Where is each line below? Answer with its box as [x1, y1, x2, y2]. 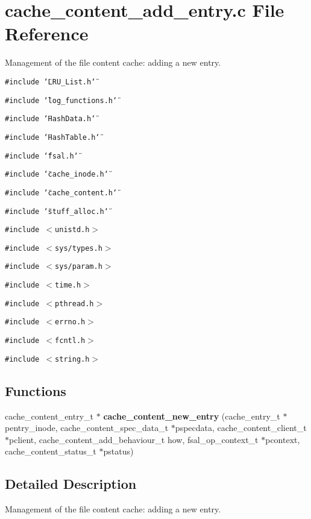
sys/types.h [55, 244, 102, 253]
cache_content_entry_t [5, 409, 94, 422]
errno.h [55, 318, 86, 327]
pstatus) [103, 445, 134, 458]
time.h [55, 281, 81, 290]
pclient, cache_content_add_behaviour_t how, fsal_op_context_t [9, 433, 259, 445]
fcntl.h [55, 336, 86, 345]
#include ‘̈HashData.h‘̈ [5, 115, 96, 124]
